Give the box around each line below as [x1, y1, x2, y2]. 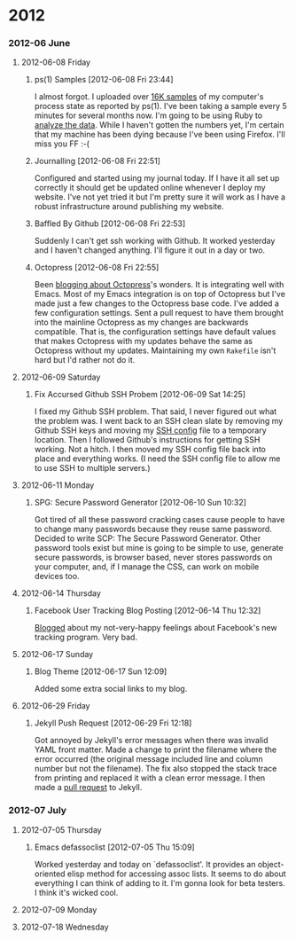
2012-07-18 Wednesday [20, 921, 109, 932]
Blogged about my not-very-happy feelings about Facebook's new [34, 623, 277, 633]
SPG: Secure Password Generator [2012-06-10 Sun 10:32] [34, 498, 247, 508]
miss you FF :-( [34, 138, 90, 149]
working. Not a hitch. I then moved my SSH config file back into [34, 444, 267, 455]
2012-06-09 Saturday [20, 372, 101, 382]
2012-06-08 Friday [20, 57, 90, 67]
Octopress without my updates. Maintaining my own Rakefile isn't [34, 345, 277, 356]
